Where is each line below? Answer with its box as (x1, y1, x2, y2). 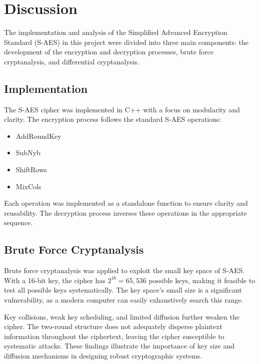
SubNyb (15, 147, 40, 158)
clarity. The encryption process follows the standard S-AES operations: (4, 114, 221, 124)
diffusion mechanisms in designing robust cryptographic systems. (4, 351, 202, 361)
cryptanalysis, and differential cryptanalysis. (4, 56, 139, 66)
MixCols (15, 181, 41, 191)
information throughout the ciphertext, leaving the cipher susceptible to (4, 331, 224, 341)
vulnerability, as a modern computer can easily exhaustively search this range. (4, 295, 243, 305)
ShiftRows (15, 164, 47, 175)
